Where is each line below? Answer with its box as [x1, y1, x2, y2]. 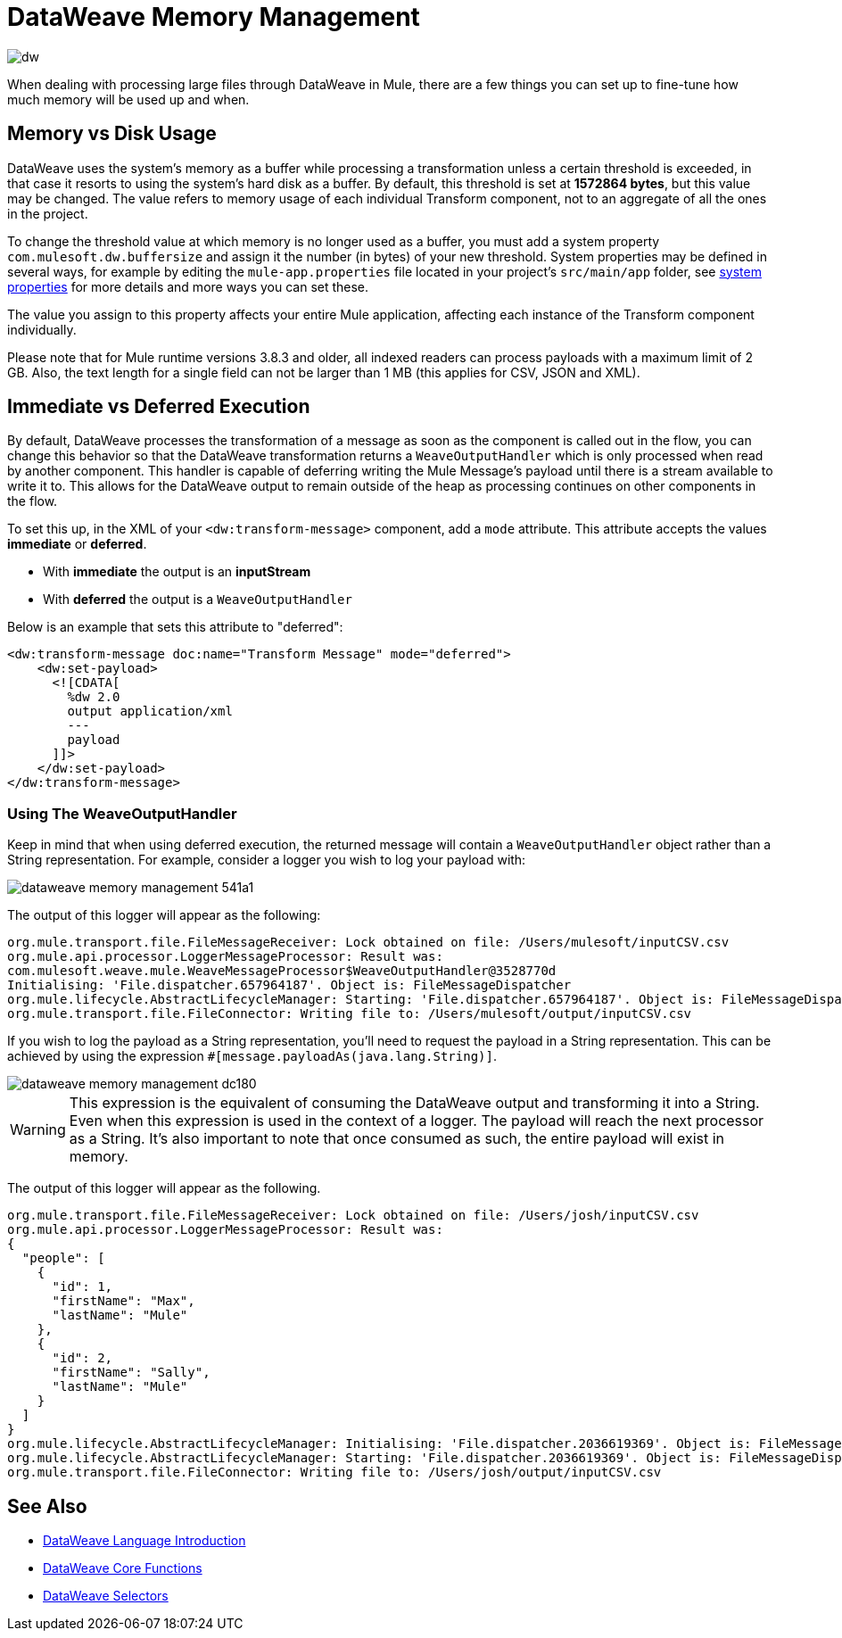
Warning [10, 1121, 66, 1139]
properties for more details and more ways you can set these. [7, 278, 369, 294]
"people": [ [21, 1251, 105, 1266]
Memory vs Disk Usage [7, 122, 217, 145]
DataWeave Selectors [43, 1588, 169, 1604]
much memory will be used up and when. [7, 91, 250, 107]
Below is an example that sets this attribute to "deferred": [7, 619, 343, 635]
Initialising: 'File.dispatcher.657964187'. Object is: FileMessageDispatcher [7, 978, 572, 993]
